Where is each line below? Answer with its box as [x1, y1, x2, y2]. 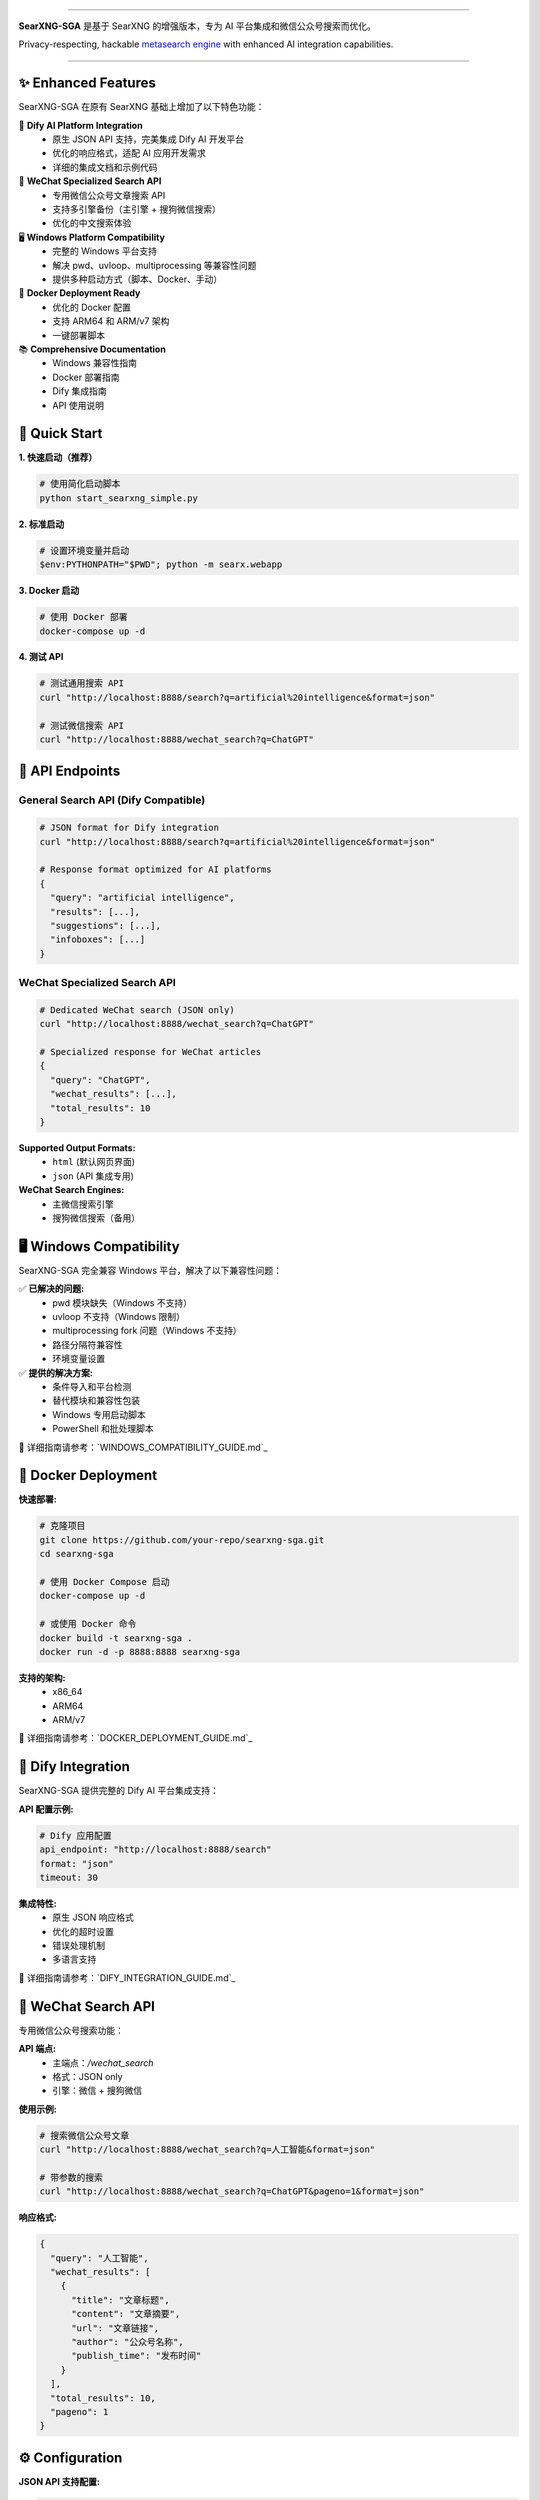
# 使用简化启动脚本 [39, 478, 121, 490]
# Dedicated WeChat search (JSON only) [39, 1004, 235, 1015]
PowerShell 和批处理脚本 [52, 1423, 154, 1435]
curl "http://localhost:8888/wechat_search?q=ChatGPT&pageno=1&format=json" [39, 2186, 425, 2197]
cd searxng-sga [39, 1548, 114, 1560]
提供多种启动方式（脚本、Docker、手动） [52, 273, 223, 285]
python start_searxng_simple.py [39, 492, 199, 504]
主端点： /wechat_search [52, 2056, 154, 2069]
